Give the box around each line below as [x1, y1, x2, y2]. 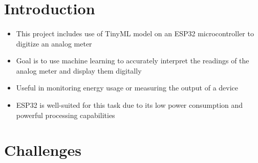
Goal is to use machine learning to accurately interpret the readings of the [16, 55, 249, 66]
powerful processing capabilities [16, 109, 115, 120]
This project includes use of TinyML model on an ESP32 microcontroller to [16, 28, 254, 38]
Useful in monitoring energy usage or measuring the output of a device [16, 82, 239, 93]
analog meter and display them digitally [16, 65, 142, 76]
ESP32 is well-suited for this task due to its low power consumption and [16, 99, 243, 110]
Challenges [4, 139, 81, 160]
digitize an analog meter [16, 38, 92, 49]
